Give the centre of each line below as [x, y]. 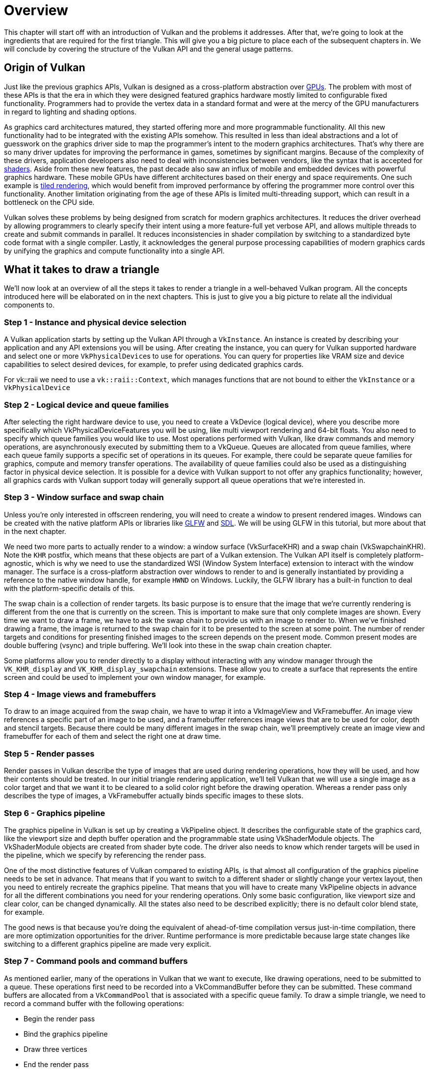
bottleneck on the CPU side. [49, 202]
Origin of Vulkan [45, 68]
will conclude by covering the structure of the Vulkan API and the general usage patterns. [148, 49]
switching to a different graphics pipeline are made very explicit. [108, 944]
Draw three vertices [55, 1049]
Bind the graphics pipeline [66, 1034]
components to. [29, 305]
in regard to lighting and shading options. [70, 112]
